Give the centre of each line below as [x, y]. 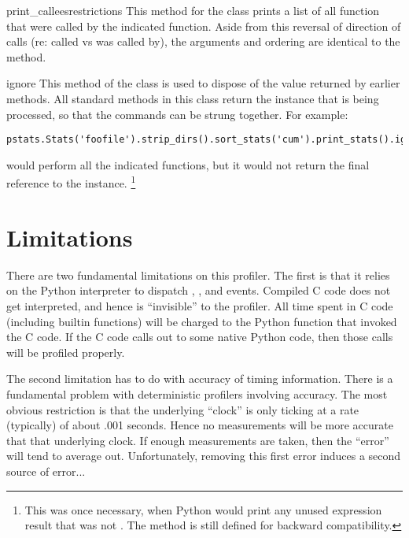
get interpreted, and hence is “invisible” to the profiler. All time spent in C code [200, 305]
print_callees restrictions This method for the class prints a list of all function [193, 10]
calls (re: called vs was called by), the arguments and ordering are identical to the [203, 41]
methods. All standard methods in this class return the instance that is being [193, 98]
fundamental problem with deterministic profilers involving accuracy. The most [197, 393]
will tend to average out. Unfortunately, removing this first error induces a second [204, 456]
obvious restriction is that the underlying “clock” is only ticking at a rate [183, 409]
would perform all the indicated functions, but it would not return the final [188, 164]
